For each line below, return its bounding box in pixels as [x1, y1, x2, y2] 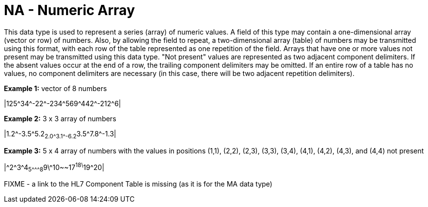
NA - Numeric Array [4, 2, 135, 19]
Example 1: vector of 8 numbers [4, 84, 107, 93]
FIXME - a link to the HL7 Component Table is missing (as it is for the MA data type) [4, 180, 273, 188]
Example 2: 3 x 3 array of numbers [4, 114, 116, 123]
